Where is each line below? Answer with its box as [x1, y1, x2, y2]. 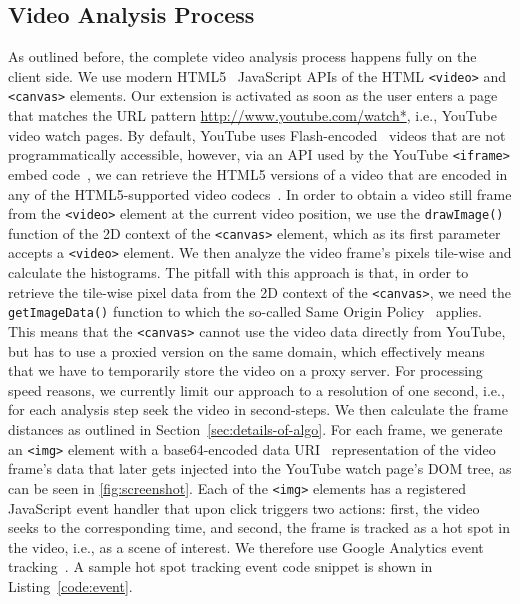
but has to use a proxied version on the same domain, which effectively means [8, 340, 485, 361]
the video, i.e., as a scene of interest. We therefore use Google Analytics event [8, 536, 484, 557]
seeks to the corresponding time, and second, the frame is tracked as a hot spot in [8, 517, 510, 538]
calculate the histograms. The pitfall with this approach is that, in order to [8, 262, 469, 283]
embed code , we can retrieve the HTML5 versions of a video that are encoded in [8, 163, 508, 184]
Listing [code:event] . [8, 575, 133, 596]
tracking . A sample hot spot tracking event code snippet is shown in [8, 556, 433, 577]
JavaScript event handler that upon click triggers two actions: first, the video [8, 497, 480, 518]
